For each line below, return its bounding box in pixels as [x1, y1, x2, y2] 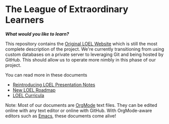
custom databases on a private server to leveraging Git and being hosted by [5, 51, 164, 57]
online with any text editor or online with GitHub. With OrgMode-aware [5, 107, 152, 113]
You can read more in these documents [5, 72, 88, 78]
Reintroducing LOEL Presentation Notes [12, 82, 95, 88]
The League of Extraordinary [5, 4, 129, 15]
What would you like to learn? [5, 31, 69, 37]
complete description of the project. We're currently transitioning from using [5, 46, 164, 52]
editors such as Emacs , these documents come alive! [5, 112, 116, 119]
